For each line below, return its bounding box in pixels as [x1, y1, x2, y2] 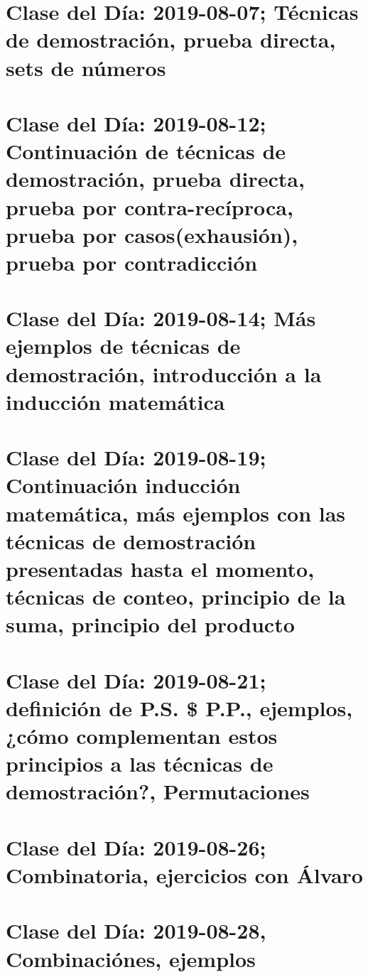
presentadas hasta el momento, [6, 554, 315, 583]
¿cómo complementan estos [6, 721, 278, 750]
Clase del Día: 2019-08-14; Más [6, 303, 316, 333]
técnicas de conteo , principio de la [6, 582, 346, 611]
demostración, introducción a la [6, 359, 322, 388]
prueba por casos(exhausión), [6, 220, 298, 249]
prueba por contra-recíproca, [6, 192, 293, 221]
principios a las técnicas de [6, 749, 274, 778]
